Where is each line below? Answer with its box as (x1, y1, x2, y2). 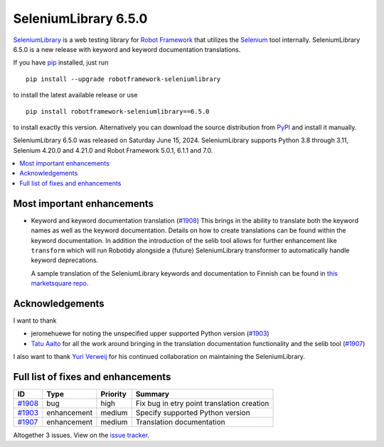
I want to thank (13, 316, 57, 325)
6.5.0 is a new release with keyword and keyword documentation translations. (13, 45, 241, 53)
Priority (100, 389, 127, 399)
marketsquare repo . (31, 279, 89, 288)
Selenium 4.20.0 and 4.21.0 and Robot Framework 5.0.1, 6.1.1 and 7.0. (13, 146, 213, 154)
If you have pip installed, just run (13, 58, 109, 67)
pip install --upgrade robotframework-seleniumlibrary (26, 75, 221, 83)
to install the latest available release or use (13, 91, 138, 99)
